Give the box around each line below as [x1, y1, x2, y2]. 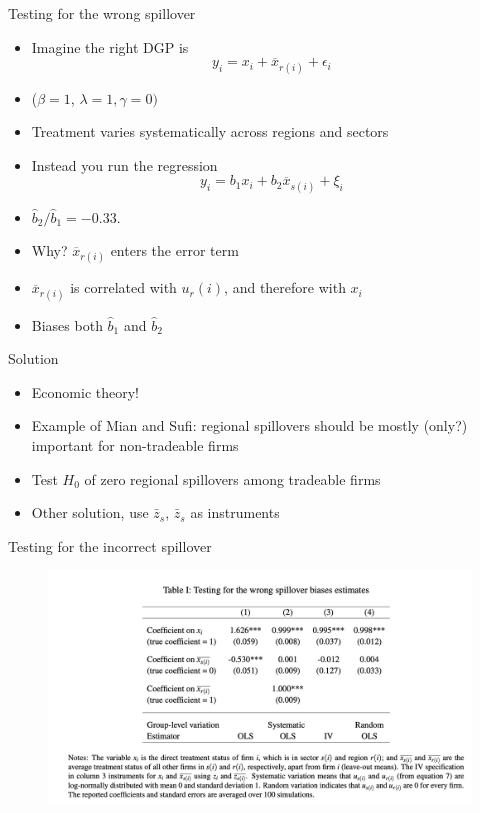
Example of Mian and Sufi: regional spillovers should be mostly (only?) [31, 415, 468, 436]
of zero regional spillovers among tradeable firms [84, 468, 381, 489]
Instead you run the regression [31, 154, 218, 175]
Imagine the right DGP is [31, 36, 189, 57]
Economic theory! [31, 381, 139, 402]
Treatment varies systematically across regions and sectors [31, 121, 389, 142]
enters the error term [110, 240, 239, 261]
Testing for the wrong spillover [8, 3, 196, 23]
